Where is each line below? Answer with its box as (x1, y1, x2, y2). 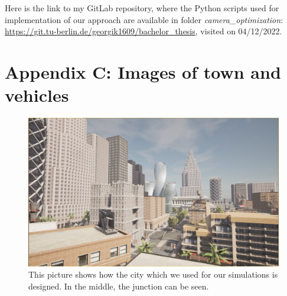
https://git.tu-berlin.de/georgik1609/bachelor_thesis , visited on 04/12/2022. (5, 25, 282, 37)
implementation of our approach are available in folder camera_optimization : (5, 13, 283, 25)
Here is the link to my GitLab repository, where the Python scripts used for (5, 2, 279, 14)
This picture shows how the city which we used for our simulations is (28, 268, 278, 281)
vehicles (5, 83, 69, 107)
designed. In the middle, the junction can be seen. (28, 280, 209, 292)
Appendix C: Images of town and (5, 59, 281, 83)
